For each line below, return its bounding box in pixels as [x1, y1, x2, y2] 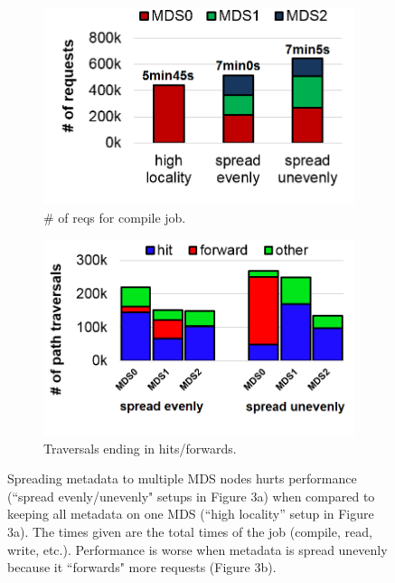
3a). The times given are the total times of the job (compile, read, [7, 522, 372, 541]
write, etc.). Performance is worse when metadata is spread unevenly [7, 540, 388, 559]
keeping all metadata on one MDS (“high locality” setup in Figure [7, 504, 374, 523]
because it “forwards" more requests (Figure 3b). [7, 558, 277, 577]
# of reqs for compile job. [43, 207, 186, 226]
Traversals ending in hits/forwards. [43, 438, 237, 457]
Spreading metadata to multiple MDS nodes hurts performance [7, 469, 357, 488]
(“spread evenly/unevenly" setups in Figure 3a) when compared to [7, 486, 375, 505]
